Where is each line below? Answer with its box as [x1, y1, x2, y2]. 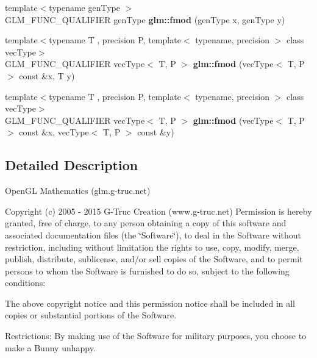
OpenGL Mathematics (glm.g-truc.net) [5, 184, 151, 197]
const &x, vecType [19, 126, 89, 138]
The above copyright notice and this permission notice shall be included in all [5, 296, 296, 309]
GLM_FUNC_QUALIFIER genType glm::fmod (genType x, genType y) [5, 13, 285, 26]
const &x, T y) [19, 69, 75, 82]
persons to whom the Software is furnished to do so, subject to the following [5, 264, 290, 277]
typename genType [49, 1, 120, 13]
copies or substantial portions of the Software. [5, 309, 177, 321]
